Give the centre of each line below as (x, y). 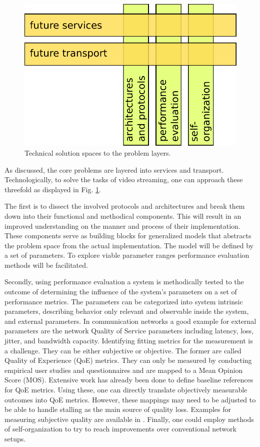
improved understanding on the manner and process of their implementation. (122, 226)
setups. (15, 438)
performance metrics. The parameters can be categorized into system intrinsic (124, 301)
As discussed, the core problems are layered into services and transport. (114, 169)
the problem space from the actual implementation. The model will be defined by (129, 245)
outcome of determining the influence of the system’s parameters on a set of (121, 292)
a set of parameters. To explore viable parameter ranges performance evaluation (127, 255)
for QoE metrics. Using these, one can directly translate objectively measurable (126, 390)
